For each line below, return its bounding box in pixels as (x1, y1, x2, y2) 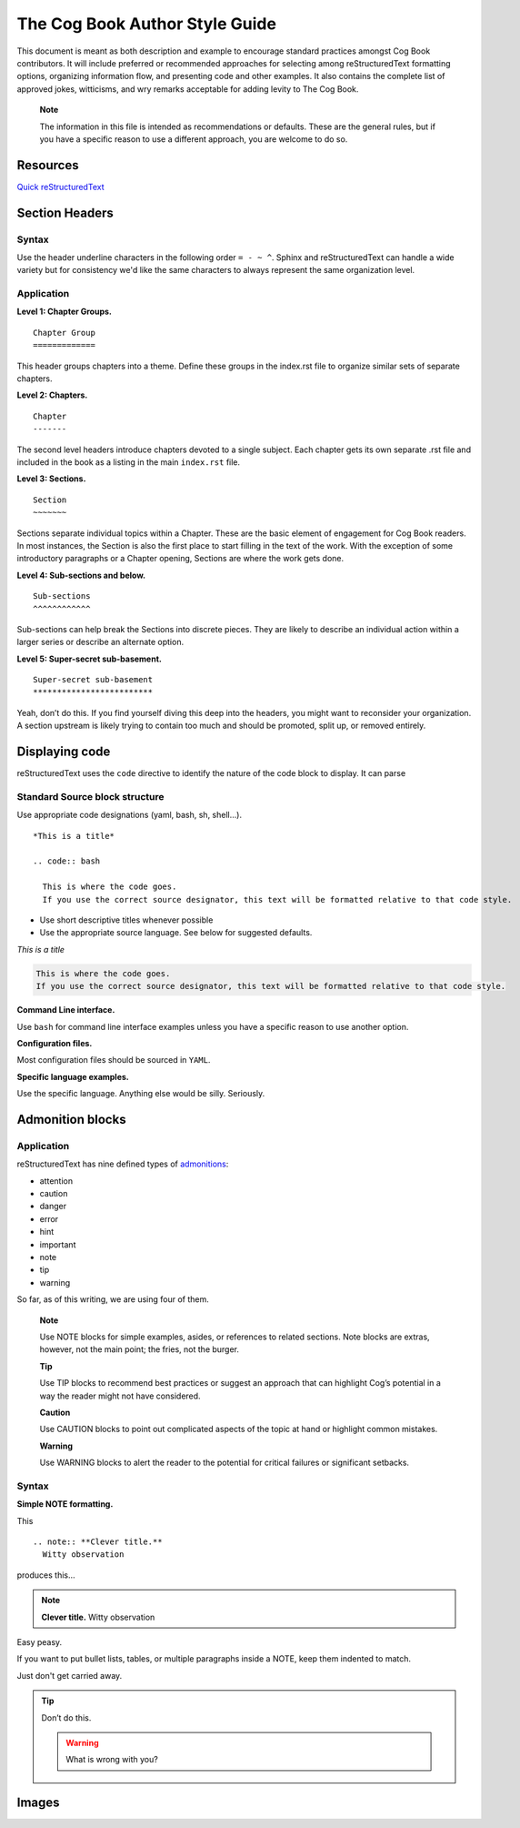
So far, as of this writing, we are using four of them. (16, 1294, 209, 1305)
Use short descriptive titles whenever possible (39, 914, 214, 925)
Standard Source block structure (16, 790, 165, 803)
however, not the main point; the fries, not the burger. (39, 1344, 240, 1355)
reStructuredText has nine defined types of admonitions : (16, 1158, 229, 1169)
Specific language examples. (16, 1071, 129, 1082)
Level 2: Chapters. (16, 389, 88, 400)
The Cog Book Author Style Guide (16, 14, 277, 34)
